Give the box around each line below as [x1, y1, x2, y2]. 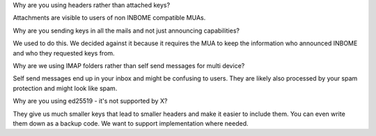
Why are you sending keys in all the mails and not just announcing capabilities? [13, 26, 240, 35]
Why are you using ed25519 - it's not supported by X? [13, 97, 168, 105]
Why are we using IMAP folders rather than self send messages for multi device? [13, 61, 245, 69]
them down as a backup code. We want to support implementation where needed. [13, 119, 249, 128]
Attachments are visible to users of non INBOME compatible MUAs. [13, 14, 206, 22]
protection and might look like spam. [13, 84, 118, 92]
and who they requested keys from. [13, 49, 115, 57]
